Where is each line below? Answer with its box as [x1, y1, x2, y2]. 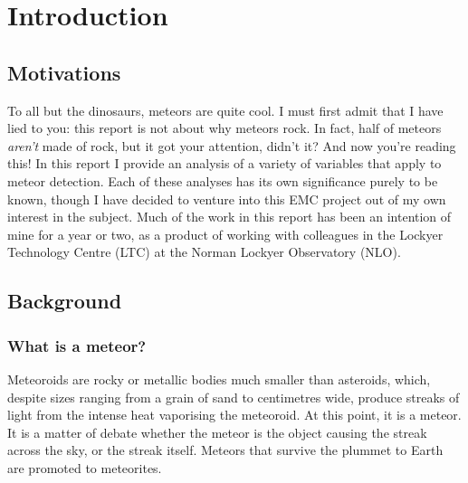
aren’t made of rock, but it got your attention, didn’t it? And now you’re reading [7, 136, 456, 155]
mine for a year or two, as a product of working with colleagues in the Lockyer [7, 224, 444, 243]
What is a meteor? [7, 334, 147, 356]
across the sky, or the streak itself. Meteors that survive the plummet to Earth [7, 440, 444, 459]
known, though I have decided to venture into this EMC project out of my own [7, 189, 446, 208]
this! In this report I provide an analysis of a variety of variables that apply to [7, 154, 442, 173]
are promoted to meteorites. [7, 458, 162, 477]
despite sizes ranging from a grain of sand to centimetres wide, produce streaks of [7, 387, 460, 406]
